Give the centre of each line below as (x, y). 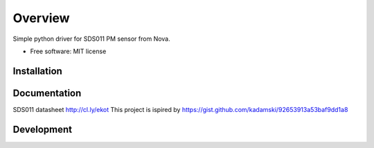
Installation (37, 71)
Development (43, 129)
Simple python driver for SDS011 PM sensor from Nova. (91, 39)
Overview (41, 18)
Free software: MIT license (68, 51)
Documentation (47, 93)
